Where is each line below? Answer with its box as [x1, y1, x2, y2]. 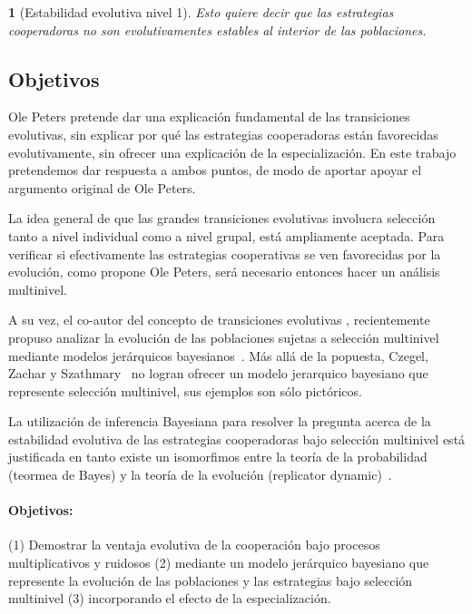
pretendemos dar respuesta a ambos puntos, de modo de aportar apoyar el [8, 161, 422, 180]
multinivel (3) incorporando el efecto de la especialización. [8, 589, 331, 608]
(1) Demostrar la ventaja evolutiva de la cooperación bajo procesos [8, 535, 380, 554]
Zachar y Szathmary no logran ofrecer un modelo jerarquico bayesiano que [8, 364, 428, 383]
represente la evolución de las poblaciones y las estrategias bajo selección [8, 570, 413, 590]
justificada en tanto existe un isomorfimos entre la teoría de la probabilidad [8, 447, 428, 466]
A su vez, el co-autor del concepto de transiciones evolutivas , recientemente [8, 310, 430, 329]
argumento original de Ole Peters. [8, 178, 196, 197]
